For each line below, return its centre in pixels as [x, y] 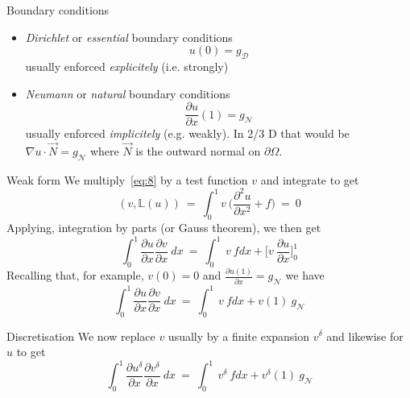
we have [305, 275]
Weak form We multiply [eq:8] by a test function [127, 179]
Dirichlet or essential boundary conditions [129, 37]
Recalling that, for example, [75, 275]
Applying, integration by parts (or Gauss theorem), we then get [164, 228]
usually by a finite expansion [239, 336]
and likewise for [365, 336]
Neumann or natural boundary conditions [128, 93]
